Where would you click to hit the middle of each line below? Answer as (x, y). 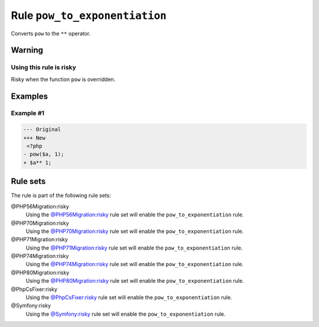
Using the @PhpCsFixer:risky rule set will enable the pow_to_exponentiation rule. (129, 297)
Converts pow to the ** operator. (51, 33)
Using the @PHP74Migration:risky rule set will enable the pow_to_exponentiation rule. (135, 264)
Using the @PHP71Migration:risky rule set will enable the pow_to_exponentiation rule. (134, 248)
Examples (30, 96)
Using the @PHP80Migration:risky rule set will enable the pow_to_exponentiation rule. (135, 281)
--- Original (42, 129)
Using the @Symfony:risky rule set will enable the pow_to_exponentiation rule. (126, 314)
